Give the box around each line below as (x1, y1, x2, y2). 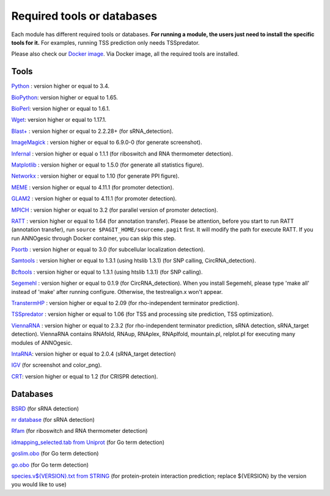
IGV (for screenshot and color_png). (11, 361, 102, 369)
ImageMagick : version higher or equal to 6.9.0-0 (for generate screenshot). (11, 138, 202, 146)
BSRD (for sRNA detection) (11, 405, 79, 412)
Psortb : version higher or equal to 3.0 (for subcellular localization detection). (11, 246, 205, 254)
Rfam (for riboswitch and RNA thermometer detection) (11, 427, 148, 435)
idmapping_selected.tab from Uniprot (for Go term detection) (11, 438, 165, 446)
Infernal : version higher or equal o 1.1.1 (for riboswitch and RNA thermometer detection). (11, 150, 233, 157)
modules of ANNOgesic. (11, 339, 73, 346)
